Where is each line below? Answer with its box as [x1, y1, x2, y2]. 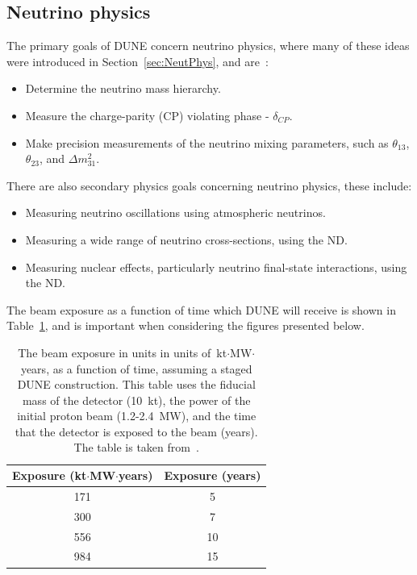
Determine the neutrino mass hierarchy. [25, 80, 221, 97]
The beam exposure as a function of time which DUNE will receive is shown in [6, 301, 396, 318]
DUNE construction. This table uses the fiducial [17, 376, 256, 393]
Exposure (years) [164, 467, 261, 484]
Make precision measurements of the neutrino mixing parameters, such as [25, 134, 389, 151]
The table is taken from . [73, 439, 199, 456]
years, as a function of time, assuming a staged [20, 360, 252, 377]
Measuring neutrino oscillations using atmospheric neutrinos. [25, 204, 326, 221]
